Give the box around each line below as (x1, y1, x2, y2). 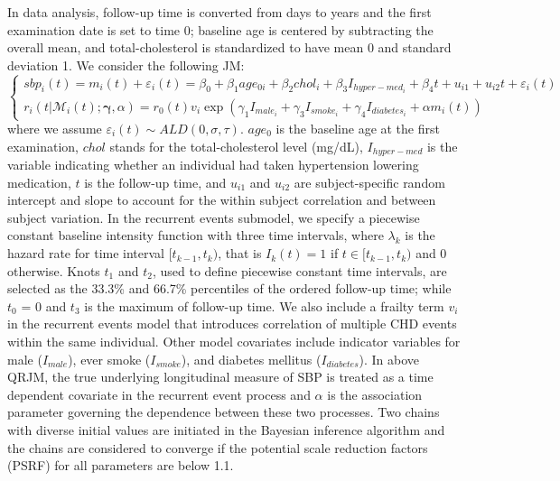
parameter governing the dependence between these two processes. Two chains (7, 402, 440, 421)
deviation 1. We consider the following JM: (7, 55, 245, 74)
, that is (218, 244, 262, 263)
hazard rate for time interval (7, 244, 164, 263)
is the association (327, 384, 423, 403)
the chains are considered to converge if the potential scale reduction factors (7, 438, 428, 457)
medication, (7, 172, 71, 191)
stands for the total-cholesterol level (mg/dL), (109, 136, 363, 155)
